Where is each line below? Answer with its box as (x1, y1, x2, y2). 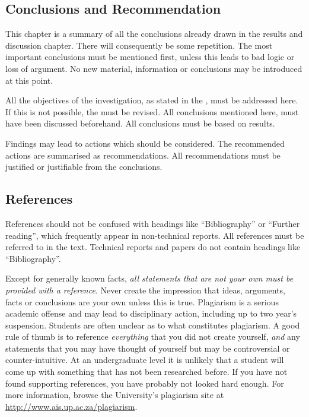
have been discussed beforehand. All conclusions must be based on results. (5, 117, 275, 129)
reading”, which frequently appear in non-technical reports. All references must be (5, 229, 304, 241)
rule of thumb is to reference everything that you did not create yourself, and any (5, 330, 300, 343)
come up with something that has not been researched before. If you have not (5, 365, 288, 378)
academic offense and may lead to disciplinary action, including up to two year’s (5, 307, 297, 320)
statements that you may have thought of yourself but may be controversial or (5, 342, 290, 354)
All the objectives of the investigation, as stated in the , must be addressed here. (5, 94, 298, 106)
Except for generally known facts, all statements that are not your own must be (5, 272, 294, 285)
